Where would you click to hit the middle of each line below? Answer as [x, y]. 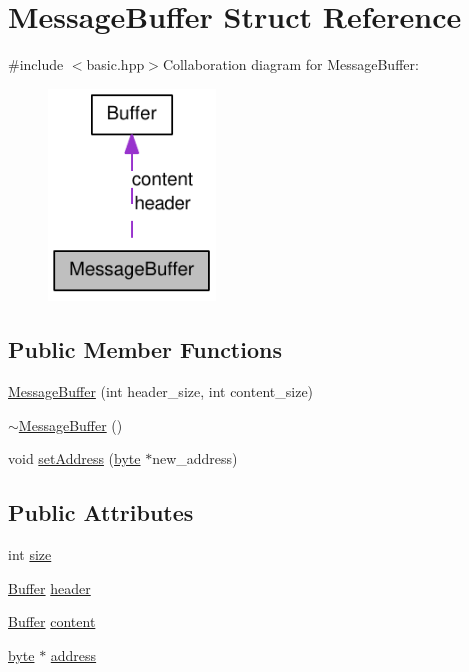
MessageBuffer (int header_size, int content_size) [161, 391]
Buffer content [52, 621]
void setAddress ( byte [74, 458]
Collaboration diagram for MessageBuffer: [290, 64]
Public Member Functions [145, 349]
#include [36, 64]
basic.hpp [115, 64]
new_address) [195, 458]
